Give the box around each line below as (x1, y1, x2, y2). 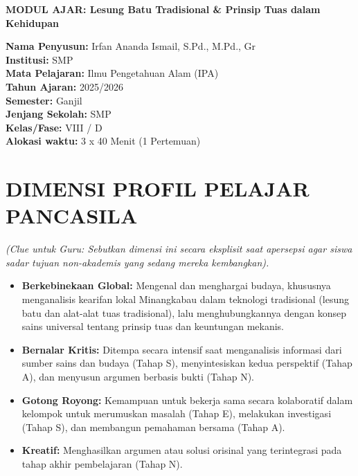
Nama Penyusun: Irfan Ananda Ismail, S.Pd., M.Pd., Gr (6, 39, 256, 53)
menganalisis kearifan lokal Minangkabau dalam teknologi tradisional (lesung (21, 292, 349, 306)
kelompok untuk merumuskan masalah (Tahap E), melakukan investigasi (21, 406, 332, 421)
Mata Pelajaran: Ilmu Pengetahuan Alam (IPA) (6, 66, 219, 80)
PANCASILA (6, 201, 138, 230)
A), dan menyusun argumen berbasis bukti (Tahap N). (21, 369, 254, 383)
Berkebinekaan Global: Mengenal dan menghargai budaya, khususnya (21, 278, 331, 293)
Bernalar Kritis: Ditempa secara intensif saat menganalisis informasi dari (21, 342, 342, 356)
